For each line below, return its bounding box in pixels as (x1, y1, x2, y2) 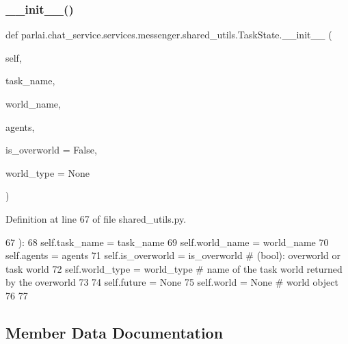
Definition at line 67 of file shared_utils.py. (5, 211, 187, 225)
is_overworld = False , (5, 143, 97, 157)
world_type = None (5, 165, 90, 180)
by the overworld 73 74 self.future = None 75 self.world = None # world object (5, 275, 338, 289)
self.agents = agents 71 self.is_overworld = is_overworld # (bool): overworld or (5, 248, 340, 262)
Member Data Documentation (5, 321, 224, 343)
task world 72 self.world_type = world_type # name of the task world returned (5, 261, 343, 275)
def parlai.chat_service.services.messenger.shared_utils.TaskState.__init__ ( (5, 27, 332, 42)
